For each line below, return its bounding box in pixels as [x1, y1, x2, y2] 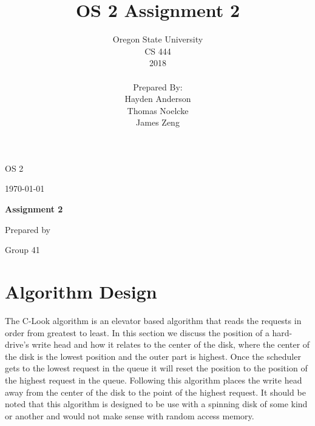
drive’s [5, 338, 29, 351]
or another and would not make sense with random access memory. [5, 409, 254, 422]
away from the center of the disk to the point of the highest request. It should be [5, 385, 306, 398]
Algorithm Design [5, 279, 157, 304]
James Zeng [136, 116, 180, 129]
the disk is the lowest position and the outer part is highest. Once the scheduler [5, 350, 301, 362]
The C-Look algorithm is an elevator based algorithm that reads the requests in [5, 314, 302, 326]
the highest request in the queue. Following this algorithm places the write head [5, 373, 302, 386]
